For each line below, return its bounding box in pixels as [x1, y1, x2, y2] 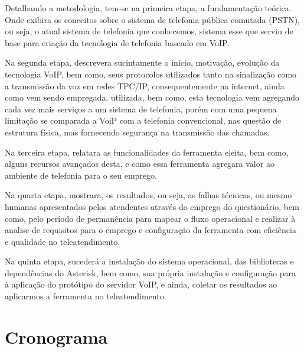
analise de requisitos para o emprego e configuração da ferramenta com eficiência [5, 224, 296, 236]
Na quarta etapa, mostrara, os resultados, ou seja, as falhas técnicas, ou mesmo [5, 189, 292, 201]
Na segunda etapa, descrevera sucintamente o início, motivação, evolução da [5, 56, 280, 69]
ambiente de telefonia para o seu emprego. [5, 169, 157, 181]
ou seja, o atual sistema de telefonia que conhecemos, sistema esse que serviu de [5, 25, 293, 37]
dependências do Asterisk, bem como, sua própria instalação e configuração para [5, 266, 296, 279]
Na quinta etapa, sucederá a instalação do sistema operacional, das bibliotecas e [5, 255, 294, 267]
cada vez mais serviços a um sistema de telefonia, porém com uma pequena [5, 102, 277, 115]
